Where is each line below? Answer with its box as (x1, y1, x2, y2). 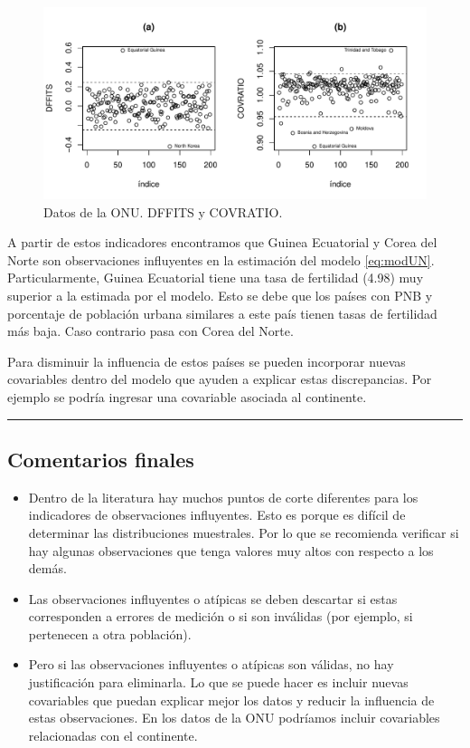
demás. (28, 559, 67, 578)
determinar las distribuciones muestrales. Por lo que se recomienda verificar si (28, 523, 459, 542)
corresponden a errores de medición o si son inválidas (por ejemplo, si (28, 607, 413, 626)
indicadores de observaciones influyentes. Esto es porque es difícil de (28, 505, 406, 524)
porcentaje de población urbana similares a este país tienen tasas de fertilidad (7, 303, 437, 322)
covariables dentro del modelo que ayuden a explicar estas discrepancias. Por (7, 369, 432, 388)
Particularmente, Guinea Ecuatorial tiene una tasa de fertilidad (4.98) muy (7, 268, 424, 287)
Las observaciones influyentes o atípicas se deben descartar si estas (28, 589, 398, 608)
